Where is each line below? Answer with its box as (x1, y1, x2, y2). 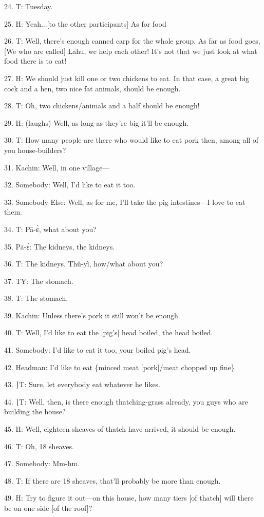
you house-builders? (4, 144, 66, 155)
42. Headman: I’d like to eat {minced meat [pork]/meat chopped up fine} (4, 361, 235, 372)
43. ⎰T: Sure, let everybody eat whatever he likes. (4, 379, 161, 390)
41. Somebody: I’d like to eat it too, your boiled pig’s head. (4, 344, 191, 355)
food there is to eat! (4, 55, 67, 66)
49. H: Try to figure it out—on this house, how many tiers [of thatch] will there (4, 492, 254, 503)
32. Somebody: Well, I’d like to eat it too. (4, 179, 136, 190)
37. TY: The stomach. (4, 275, 73, 286)
